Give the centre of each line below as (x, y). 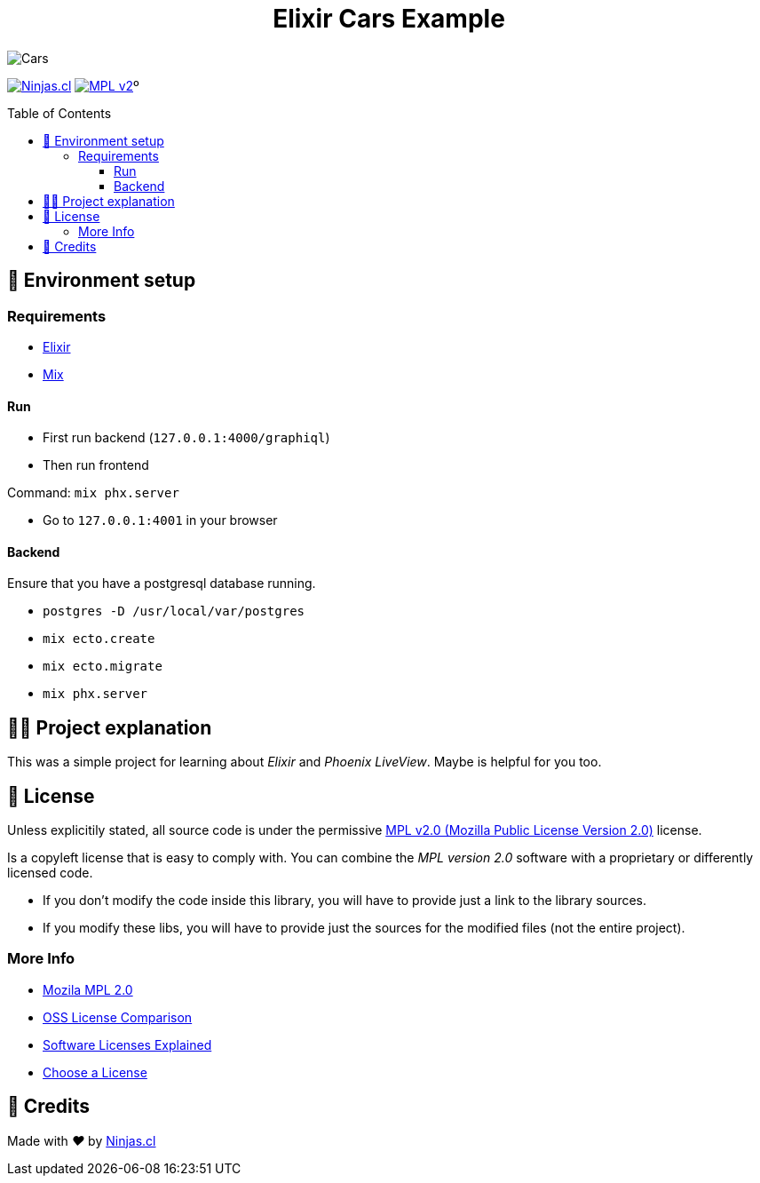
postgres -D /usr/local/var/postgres (174, 611)
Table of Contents (59, 113)
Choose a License (95, 1072)
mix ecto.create (99, 639)
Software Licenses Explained (127, 1044)
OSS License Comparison (118, 1017)
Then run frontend (96, 465)
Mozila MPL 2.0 (88, 989)
